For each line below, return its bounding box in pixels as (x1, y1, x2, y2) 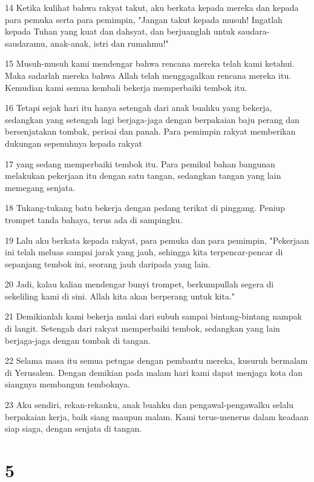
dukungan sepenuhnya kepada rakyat (5, 136, 142, 149)
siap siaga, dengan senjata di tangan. (5, 422, 142, 435)
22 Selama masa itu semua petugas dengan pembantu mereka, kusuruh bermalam (5, 354, 308, 367)
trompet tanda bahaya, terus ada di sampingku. (5, 213, 183, 226)
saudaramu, (5, 36, 48, 49)
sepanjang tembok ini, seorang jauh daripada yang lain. (5, 257, 211, 270)
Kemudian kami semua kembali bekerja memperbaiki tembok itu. (5, 81, 247, 93)
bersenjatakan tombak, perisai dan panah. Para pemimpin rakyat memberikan (5, 125, 296, 138)
